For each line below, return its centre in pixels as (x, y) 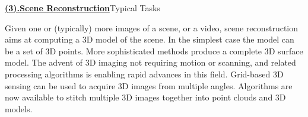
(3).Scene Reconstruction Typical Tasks (82, 8)
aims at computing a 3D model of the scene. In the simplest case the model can (150, 39)
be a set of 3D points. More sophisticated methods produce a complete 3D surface (154, 51)
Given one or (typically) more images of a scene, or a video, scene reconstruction (152, 27)
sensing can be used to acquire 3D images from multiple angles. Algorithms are (149, 85)
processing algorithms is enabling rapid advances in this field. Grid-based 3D (144, 74)
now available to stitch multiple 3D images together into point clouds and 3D (145, 97)
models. (19, 108)
